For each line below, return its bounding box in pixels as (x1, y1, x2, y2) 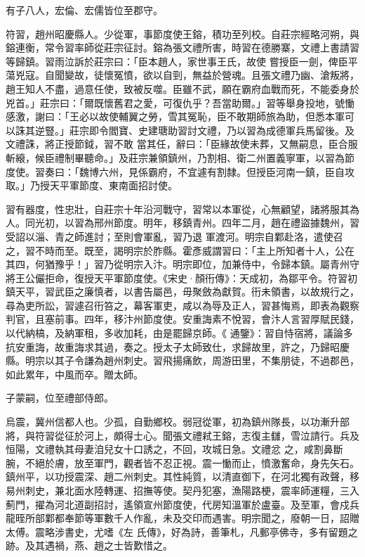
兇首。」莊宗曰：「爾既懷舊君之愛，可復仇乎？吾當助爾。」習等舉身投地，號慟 (6, 95, 354, 110)
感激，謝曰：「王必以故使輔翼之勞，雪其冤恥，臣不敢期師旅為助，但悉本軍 (6, 109, 345, 124)
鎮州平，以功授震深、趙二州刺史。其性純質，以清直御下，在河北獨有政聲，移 (6, 469, 359, 484)
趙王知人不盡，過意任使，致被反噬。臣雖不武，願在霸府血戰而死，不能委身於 (6, 81, 359, 96)
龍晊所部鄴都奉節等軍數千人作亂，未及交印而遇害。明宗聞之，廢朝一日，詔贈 (6, 511, 359, 525)
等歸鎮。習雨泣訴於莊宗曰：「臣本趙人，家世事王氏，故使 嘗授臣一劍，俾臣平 (6, 53, 358, 68)
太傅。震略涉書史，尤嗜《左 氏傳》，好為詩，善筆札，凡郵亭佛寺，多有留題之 (6, 524, 358, 539)
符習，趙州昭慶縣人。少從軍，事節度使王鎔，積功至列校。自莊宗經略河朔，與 (6, 26, 359, 41)
